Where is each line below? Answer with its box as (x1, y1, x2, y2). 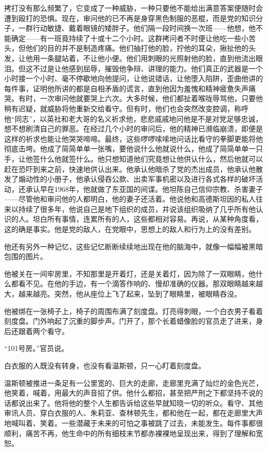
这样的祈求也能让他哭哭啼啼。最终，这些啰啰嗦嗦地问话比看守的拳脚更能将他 (4, 133, 263, 144)
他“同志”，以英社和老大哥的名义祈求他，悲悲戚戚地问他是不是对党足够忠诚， (4, 113, 263, 124)
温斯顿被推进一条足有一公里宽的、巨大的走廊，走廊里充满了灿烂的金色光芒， (4, 377, 263, 388)
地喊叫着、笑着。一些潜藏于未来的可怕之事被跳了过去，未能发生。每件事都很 (4, 417, 263, 428)
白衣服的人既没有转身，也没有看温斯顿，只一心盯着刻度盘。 (4, 360, 205, 370)
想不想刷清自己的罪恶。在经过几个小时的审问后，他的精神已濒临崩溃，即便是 (4, 123, 263, 134)
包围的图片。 (4, 251, 47, 262)
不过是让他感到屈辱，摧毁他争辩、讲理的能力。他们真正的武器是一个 (32, 63, 263, 73)
